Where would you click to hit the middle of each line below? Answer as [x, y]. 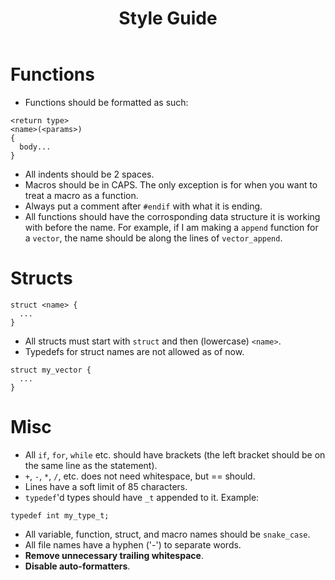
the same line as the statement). [91, 465]
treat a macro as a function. [81, 195]
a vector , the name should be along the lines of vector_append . [153, 238]
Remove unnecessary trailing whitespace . [114, 555]
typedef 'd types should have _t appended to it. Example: [142, 497]
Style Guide [168, 18]
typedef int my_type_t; [60, 515]
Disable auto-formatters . [77, 566]
